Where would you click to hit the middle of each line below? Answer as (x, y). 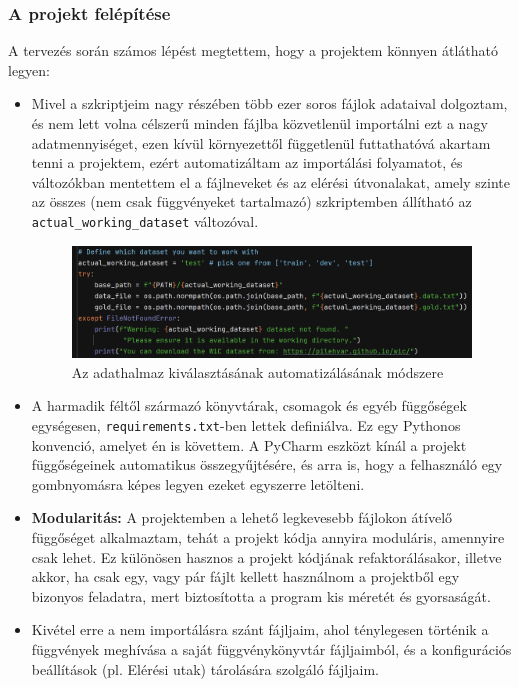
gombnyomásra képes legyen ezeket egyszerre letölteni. (198, 483)
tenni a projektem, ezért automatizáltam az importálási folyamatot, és (247, 162)
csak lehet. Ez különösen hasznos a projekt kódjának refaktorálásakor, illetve (266, 556)
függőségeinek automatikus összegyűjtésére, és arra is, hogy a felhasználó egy (267, 464)
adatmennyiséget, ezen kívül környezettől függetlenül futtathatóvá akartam (261, 142)
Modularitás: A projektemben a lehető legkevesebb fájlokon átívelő (242, 517)
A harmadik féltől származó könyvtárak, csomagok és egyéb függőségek (249, 405)
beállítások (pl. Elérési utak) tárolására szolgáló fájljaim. (205, 668)
